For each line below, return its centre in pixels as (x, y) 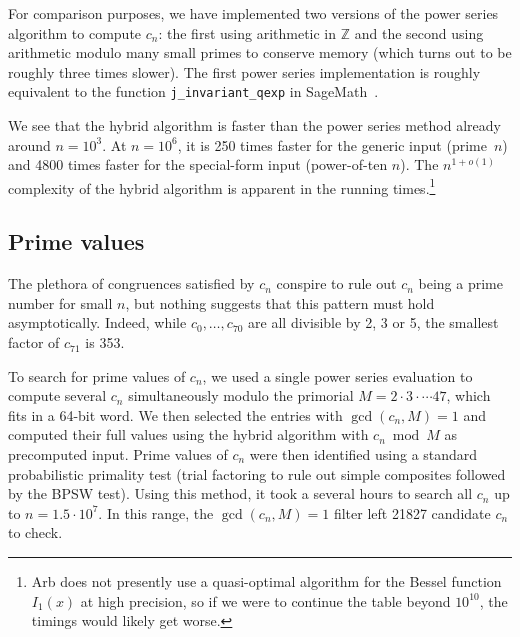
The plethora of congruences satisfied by (131, 283)
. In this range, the (156, 512)
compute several (57, 395)
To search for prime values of (97, 375)
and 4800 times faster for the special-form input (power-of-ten (198, 164)
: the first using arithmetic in (247, 32)
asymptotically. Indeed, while (97, 322)
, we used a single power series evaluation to (337, 375)
